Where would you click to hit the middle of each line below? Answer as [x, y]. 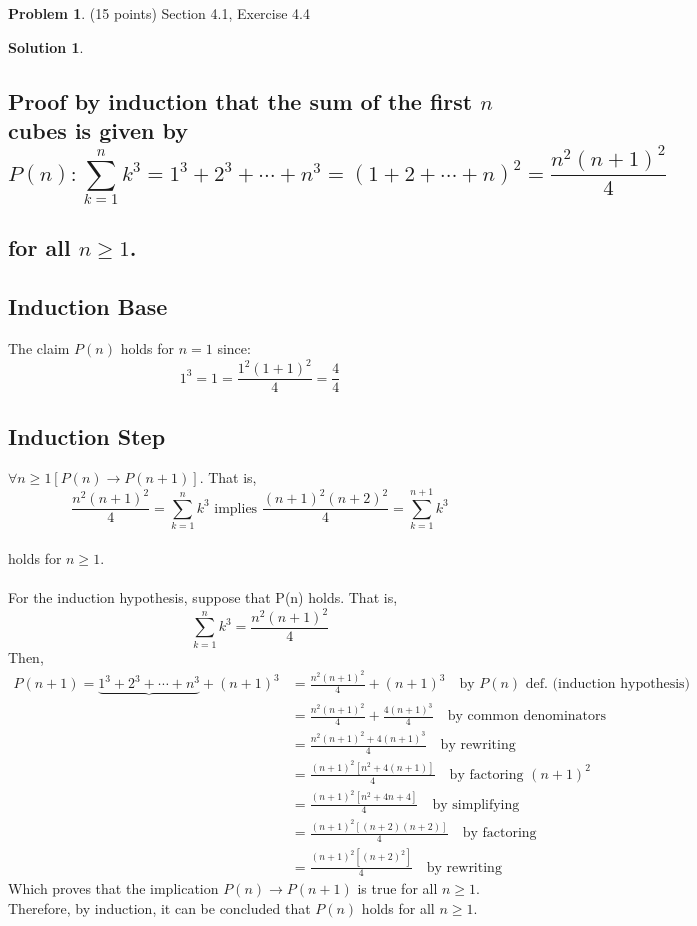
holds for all [398, 907]
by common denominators [527, 716]
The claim [39, 348]
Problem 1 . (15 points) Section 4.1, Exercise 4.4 [159, 13]
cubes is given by [98, 129]
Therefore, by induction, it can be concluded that [159, 907]
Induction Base [88, 306]
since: [234, 348]
